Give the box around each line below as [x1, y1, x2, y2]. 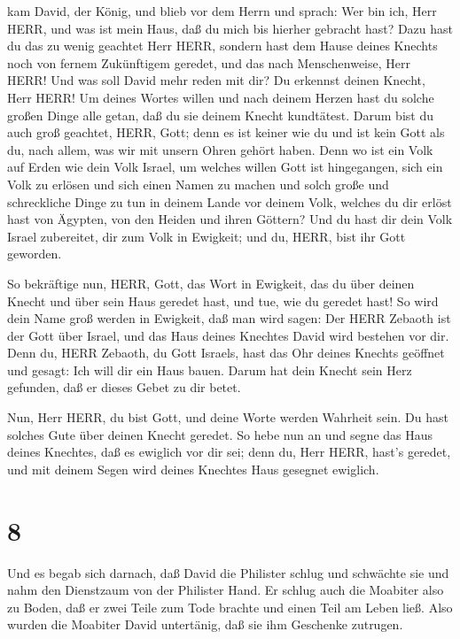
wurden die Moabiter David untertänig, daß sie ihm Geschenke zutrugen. [7, 615, 403, 634]
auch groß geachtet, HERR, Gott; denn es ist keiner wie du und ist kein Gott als [7, 123, 445, 142]
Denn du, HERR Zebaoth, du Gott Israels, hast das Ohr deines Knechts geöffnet [7, 343, 445, 362]
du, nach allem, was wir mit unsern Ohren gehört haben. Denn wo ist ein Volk [7, 140, 433, 158]
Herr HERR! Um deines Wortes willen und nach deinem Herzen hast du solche [7, 88, 434, 106]
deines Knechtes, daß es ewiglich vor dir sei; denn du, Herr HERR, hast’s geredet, [7, 443, 451, 461]
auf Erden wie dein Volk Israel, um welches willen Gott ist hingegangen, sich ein [7, 158, 443, 176]
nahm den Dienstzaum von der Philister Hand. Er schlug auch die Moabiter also [7, 581, 444, 599]
